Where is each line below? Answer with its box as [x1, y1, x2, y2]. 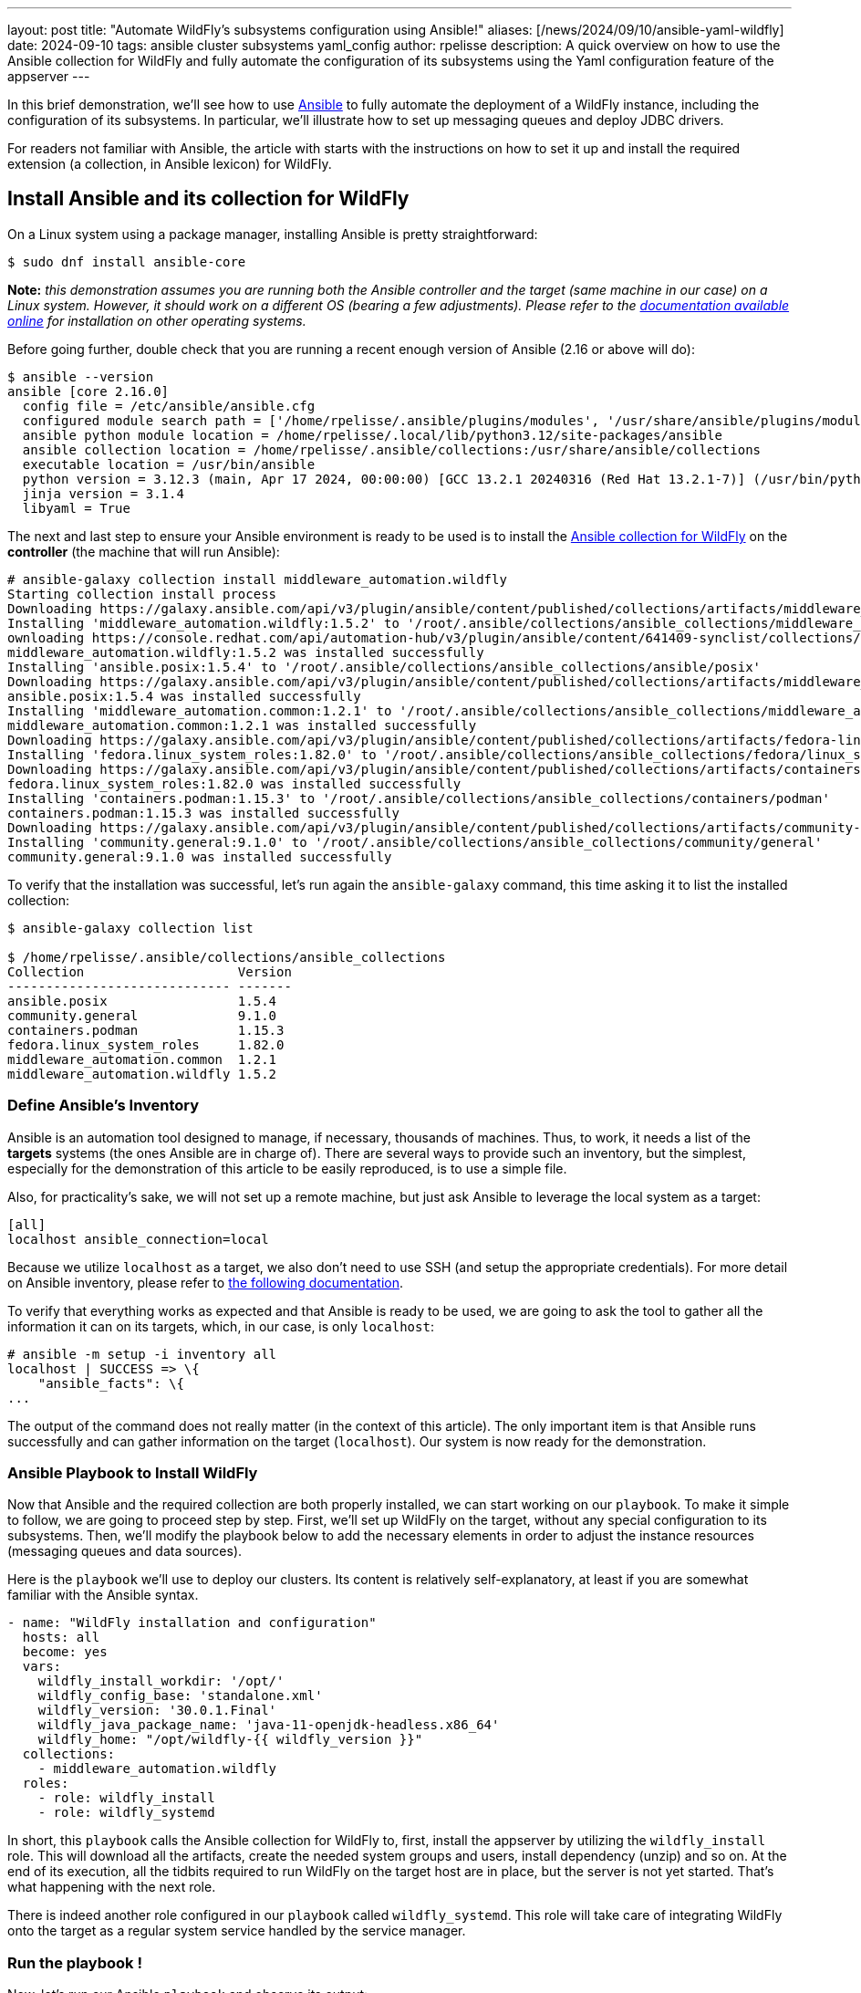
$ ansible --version [7, 369, 154, 384]
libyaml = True [22, 500, 130, 516]
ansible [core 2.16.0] [7, 383, 170, 399]
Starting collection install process [7, 586, 277, 601]
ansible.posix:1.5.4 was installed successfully [7, 688, 361, 704]
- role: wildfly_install [37, 1790, 215, 1806]
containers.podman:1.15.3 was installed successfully [7, 805, 399, 820]
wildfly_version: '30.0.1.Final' [37, 1703, 277, 1718]
